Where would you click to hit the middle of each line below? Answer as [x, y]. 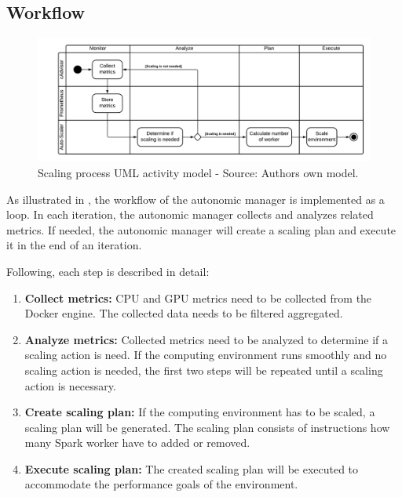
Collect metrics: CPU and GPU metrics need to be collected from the [198, 297]
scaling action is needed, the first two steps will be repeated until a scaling [204, 370]
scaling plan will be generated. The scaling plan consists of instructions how [207, 427]
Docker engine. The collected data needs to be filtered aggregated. [184, 313]
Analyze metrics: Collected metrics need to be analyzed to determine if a [206, 339]
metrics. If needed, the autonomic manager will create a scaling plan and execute [201, 229]
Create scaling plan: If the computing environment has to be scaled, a [200, 412]
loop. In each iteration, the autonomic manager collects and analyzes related [190, 214]
